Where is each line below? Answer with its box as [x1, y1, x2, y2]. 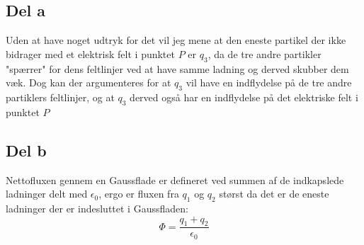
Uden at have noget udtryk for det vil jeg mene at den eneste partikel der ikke [6, 33, 346, 47]
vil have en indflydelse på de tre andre [186, 75, 352, 90]
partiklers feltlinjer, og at [6, 89, 115, 104]
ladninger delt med [6, 186, 88, 201]
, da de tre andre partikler [207, 46, 322, 61]
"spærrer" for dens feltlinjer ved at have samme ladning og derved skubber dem [6, 61, 349, 76]
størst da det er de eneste [219, 186, 329, 201]
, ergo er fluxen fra [98, 186, 179, 201]
